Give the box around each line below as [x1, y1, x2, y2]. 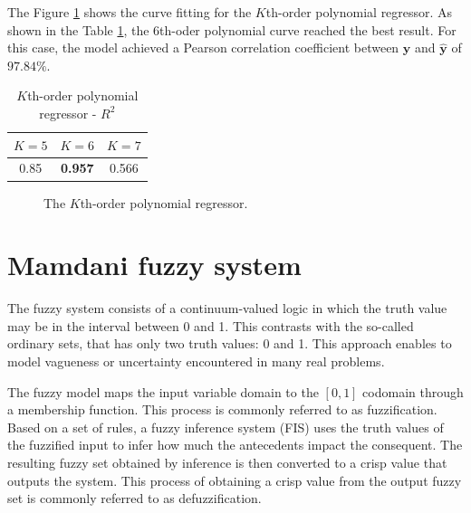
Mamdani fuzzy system [7, 246, 302, 283]
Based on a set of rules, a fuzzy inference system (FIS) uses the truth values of [7, 417, 444, 436]
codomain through [362, 382, 464, 401]
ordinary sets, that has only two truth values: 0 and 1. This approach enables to [7, 334, 452, 353]
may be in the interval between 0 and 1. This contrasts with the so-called [7, 316, 414, 335]
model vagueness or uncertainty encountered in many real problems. [7, 352, 385, 370]
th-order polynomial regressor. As [265, 3, 453, 21]
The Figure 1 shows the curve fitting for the [7, 3, 252, 21]
